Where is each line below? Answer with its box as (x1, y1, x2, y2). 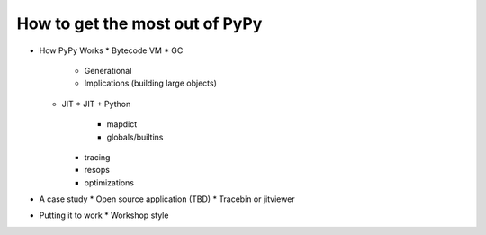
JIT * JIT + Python (61, 98, 131, 109)
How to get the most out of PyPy (16, 14, 263, 33)
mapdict (106, 119, 138, 130)
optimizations (84, 176, 135, 188)
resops (84, 165, 110, 176)
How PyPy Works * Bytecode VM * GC (39, 45, 184, 56)
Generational (84, 65, 132, 76)
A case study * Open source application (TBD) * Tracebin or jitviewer (39, 194, 296, 204)
